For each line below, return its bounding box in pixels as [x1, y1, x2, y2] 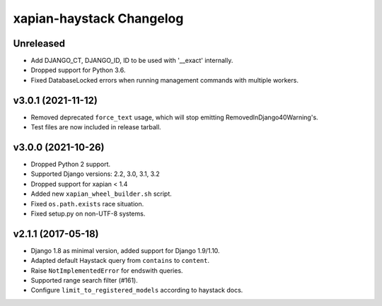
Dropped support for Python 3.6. [30, 66, 126, 74]
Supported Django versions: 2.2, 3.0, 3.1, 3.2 [30, 170, 161, 178]
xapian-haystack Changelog [13, 11, 184, 26]
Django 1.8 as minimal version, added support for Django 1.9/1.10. [30, 246, 220, 254]
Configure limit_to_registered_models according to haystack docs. [30, 286, 243, 295]
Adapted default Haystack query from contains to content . [30, 257, 210, 265]
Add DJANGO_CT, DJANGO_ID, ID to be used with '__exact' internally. [30, 57, 233, 65]
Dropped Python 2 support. [30, 160, 111, 169]
